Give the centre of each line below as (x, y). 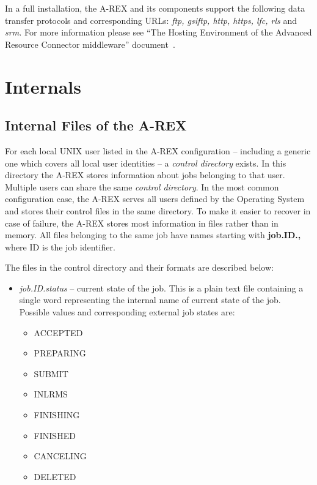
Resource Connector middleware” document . (90, 44)
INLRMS (51, 394)
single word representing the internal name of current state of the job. (150, 300)
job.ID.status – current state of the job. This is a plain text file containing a (161, 288)
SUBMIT (51, 373)
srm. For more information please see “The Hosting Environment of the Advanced (158, 32)
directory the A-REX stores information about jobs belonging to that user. (145, 175)
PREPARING (60, 353)
